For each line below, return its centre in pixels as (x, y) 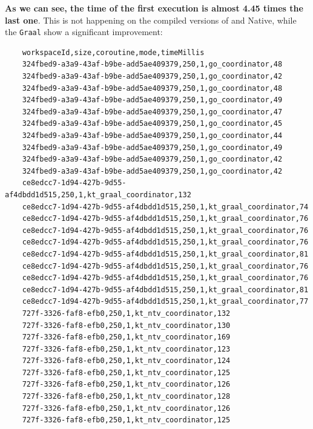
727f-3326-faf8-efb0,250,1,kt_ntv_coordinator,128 (126, 397)
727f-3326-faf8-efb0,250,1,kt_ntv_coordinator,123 (126, 349)
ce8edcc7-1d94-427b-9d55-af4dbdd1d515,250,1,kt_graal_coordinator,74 (165, 207)
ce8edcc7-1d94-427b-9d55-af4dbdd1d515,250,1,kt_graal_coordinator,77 (165, 302)
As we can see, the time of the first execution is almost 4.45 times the (154, 8)
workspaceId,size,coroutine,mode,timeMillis (113, 52)
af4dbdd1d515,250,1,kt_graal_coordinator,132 (98, 195)
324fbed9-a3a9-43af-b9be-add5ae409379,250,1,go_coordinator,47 (152, 112)
